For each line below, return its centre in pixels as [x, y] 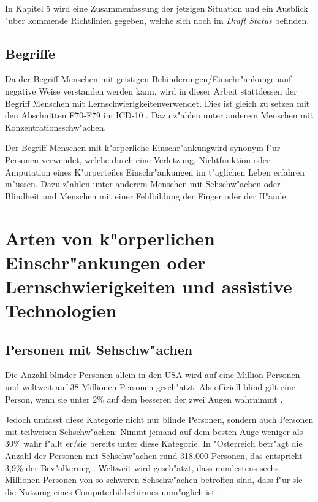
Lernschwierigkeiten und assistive [149, 286]
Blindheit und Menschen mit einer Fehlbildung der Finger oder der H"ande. [147, 195]
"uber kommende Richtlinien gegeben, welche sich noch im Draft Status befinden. [157, 20]
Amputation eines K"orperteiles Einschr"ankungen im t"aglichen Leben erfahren [155, 172]
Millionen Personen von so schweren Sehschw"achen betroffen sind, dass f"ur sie [154, 480]
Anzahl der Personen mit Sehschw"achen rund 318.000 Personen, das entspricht [154, 456]
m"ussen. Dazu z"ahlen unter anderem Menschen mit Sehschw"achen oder [143, 184]
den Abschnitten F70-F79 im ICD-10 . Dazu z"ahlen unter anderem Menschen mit [159, 115]
